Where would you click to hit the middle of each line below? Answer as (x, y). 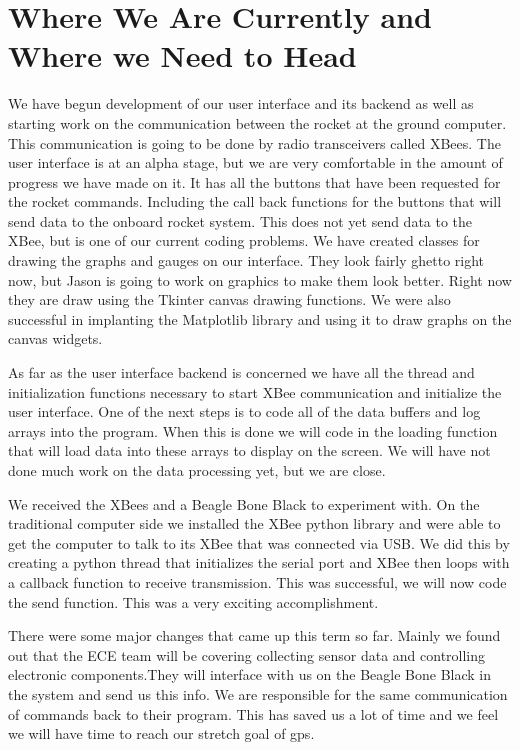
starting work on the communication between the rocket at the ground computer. (257, 122)
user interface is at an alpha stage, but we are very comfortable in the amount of (255, 162)
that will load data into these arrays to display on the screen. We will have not (249, 450)
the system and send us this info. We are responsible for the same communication (258, 693)
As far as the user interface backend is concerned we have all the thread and (241, 372)
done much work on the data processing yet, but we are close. (197, 470)
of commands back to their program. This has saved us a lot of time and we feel (253, 713)
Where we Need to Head (182, 55)
